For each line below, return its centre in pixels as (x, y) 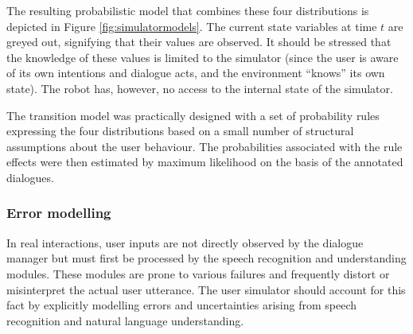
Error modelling (59, 213)
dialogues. (30, 177)
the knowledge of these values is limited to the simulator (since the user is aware (203, 57)
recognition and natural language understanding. (125, 320)
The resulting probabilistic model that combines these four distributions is (188, 10)
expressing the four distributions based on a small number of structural (180, 131)
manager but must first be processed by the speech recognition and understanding (206, 258)
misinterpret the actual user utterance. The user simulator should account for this (206, 289)
